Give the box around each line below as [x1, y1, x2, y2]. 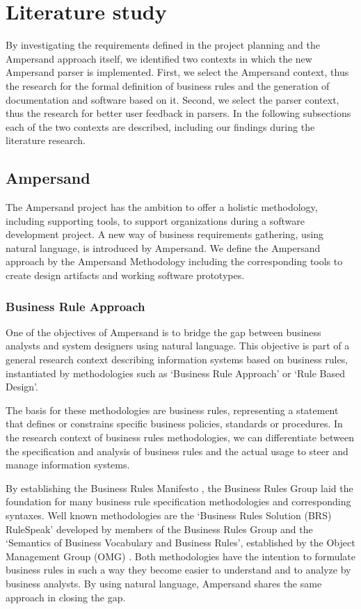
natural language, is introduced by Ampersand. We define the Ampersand [6, 240, 321, 255]
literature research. [6, 133, 86, 148]
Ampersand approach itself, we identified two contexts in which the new [6, 51, 312, 65]
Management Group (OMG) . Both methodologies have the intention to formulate [6, 548, 356, 563]
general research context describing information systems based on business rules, [6, 352, 348, 367]
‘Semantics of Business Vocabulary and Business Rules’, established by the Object [6, 535, 355, 550]
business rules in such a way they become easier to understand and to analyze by [6, 562, 351, 577]
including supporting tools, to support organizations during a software [6, 213, 305, 228]
